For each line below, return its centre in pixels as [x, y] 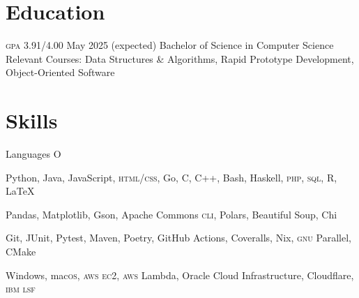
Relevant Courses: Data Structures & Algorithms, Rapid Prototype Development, [180, 58]
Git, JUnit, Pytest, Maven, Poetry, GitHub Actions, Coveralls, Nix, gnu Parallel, [178, 238]
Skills [32, 120]
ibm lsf [21, 289]
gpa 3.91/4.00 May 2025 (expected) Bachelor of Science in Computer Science [170, 45]
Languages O [33, 154]
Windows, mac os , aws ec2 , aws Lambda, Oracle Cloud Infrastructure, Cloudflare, [180, 275]
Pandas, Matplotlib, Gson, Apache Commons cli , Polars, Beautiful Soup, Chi [171, 214]
